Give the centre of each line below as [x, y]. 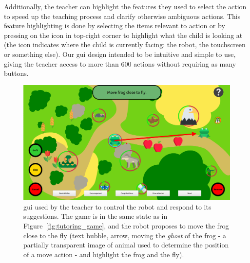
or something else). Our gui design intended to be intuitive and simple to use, [120, 54]
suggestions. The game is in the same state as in [96, 216]
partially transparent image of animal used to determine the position [126, 245]
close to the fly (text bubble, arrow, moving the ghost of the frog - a [125, 235]
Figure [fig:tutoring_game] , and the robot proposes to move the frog [126, 225]
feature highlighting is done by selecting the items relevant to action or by [115, 26]
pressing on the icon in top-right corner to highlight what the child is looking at [123, 35]
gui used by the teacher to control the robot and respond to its [117, 206]
